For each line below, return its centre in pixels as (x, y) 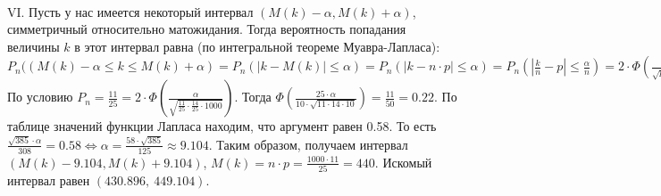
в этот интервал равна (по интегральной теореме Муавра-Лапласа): (257, 46)
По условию (40, 97)
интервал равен (49, 180)
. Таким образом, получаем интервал (308, 144)
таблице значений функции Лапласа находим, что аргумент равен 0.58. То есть (222, 126)
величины (33, 46)
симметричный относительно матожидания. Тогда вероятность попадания (207, 29)
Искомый (407, 162)
